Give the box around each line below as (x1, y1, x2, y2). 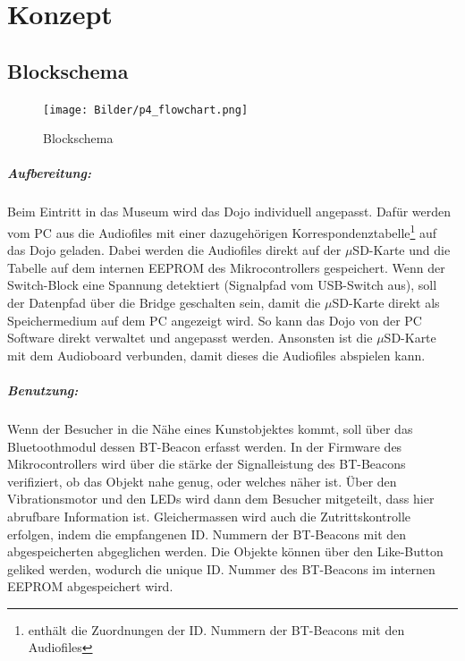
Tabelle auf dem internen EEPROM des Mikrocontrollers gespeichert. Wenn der (7, 258, 445, 276)
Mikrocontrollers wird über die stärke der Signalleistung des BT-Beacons (7, 454, 406, 473)
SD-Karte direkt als (332, 293, 440, 312)
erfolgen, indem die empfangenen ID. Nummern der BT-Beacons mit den (7, 524, 407, 543)
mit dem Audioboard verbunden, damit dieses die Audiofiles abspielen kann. (7, 345, 426, 364)
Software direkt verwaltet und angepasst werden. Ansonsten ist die (7, 328, 373, 347)
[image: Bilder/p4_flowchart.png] (43, 103, 249, 116)
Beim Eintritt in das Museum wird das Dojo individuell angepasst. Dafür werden (7, 202, 452, 221)
